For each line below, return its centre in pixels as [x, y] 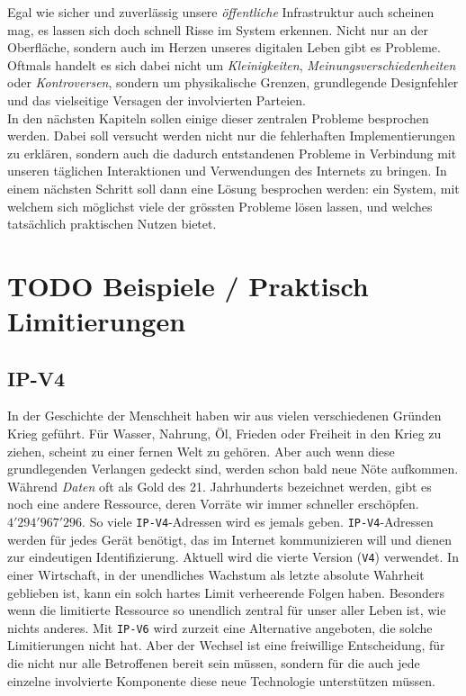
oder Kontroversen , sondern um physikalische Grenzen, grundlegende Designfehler [233, 82]
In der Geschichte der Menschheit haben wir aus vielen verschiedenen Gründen [224, 416]
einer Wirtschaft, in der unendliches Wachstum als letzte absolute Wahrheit [216, 574]
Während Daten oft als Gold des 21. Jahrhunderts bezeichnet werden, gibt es [220, 486]
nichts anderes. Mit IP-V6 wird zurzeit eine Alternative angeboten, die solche [220, 627]
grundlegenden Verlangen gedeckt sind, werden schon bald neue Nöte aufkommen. [233, 469]
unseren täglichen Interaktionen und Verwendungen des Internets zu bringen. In [227, 171]
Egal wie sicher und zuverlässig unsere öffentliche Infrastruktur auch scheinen [221, 12]
